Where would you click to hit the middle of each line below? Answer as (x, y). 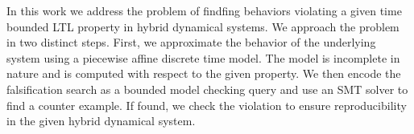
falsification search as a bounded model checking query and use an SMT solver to (207, 89)
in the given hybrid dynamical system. (101, 121)
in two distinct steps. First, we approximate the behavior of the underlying (191, 42)
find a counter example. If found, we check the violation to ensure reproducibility (207, 105)
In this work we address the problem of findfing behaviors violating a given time (204, 10)
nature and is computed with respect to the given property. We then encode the (204, 73)
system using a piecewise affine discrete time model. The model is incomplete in (203, 57)
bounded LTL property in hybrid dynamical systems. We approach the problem (203, 26)
